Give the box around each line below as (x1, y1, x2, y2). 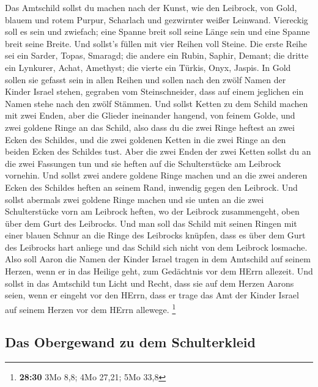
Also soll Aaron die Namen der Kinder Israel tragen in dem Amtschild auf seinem (5, 252, 311, 265)
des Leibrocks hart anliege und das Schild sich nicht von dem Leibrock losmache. (5, 240, 308, 253)
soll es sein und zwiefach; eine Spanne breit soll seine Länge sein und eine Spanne (5, 25, 310, 38)
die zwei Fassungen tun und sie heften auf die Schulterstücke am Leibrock (5, 157, 281, 169)
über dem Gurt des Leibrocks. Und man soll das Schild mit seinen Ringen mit (5, 216, 297, 229)
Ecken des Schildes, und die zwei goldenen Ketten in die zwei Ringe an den (5, 133, 286, 146)
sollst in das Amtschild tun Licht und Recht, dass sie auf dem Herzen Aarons (5, 276, 294, 289)
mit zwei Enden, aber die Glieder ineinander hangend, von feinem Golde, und (5, 109, 295, 122)
